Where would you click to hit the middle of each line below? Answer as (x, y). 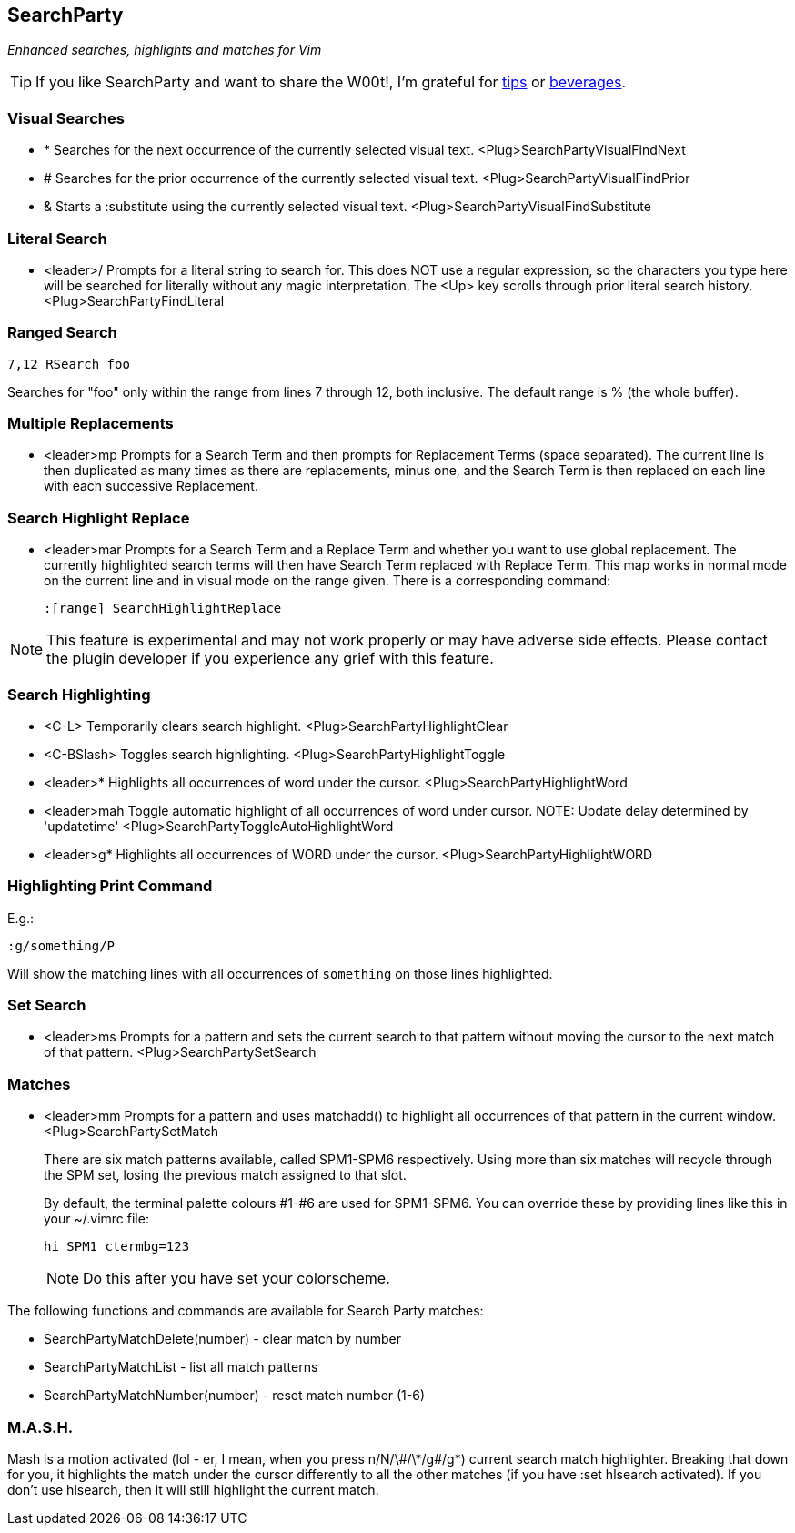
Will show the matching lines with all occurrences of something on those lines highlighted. (280, 973)
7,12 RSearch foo (69, 364)
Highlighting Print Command (110, 886)
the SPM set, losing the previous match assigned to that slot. (225, 1175)
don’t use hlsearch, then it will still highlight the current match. (193, 1489)
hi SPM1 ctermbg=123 (117, 1247)
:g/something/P (61, 945)
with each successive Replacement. (151, 486)
